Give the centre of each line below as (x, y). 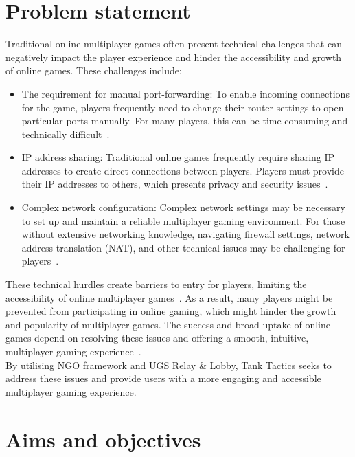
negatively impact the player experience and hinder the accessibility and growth (174, 57)
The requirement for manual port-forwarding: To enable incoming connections (185, 93)
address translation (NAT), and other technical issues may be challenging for (183, 247)
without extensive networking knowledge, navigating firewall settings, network (185, 234)
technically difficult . (66, 134)
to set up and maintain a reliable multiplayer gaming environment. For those (183, 220)
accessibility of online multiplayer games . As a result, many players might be (169, 297)
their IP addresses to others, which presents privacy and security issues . (175, 184)
